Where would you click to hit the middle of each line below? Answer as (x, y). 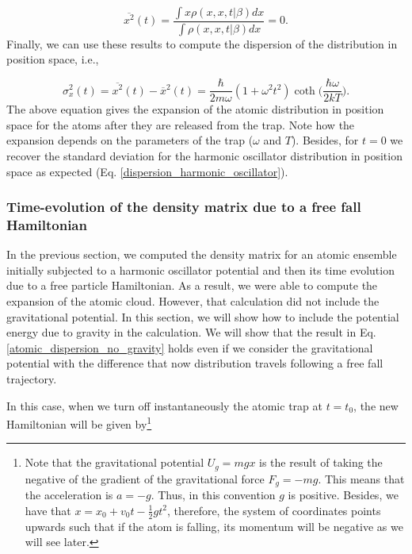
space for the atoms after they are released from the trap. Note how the (181, 124)
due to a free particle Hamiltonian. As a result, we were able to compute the (192, 285)
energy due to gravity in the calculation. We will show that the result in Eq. (191, 332)
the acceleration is (69, 495)
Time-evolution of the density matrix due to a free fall (184, 207)
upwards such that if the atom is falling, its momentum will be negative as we (214, 526)
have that (48, 510)
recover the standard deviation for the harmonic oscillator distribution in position (204, 155)
